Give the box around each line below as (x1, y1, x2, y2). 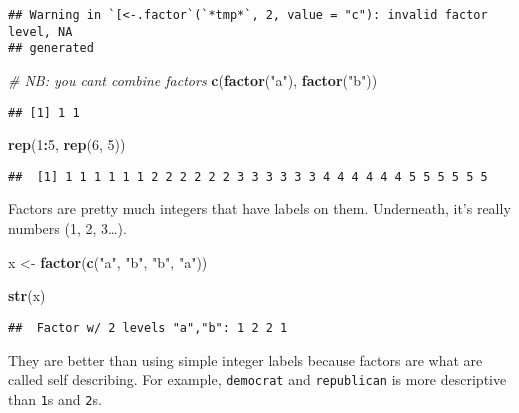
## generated (8, 41, 94, 56)
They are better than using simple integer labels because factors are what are (8, 349, 483, 370)
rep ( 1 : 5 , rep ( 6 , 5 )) (8, 134, 126, 155)
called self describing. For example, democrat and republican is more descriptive (8, 369, 507, 390)
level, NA (8, 24, 73, 39)
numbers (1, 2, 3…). (8, 218, 127, 239)
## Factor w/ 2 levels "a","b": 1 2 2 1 (8, 320, 288, 335)
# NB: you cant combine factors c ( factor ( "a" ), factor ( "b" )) (8, 69, 378, 90)
